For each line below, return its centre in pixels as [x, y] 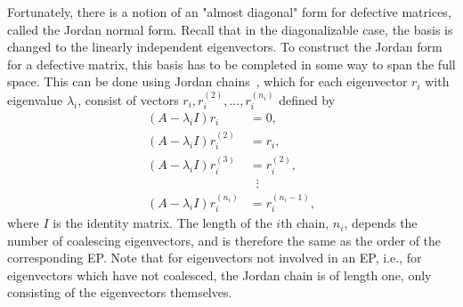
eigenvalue [35, 99]
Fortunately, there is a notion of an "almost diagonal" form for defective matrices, [229, 12]
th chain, [305, 223]
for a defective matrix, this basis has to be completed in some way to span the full [231, 64]
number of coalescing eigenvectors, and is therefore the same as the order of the [224, 240]
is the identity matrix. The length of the [162, 223]
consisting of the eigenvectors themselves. [120, 292]
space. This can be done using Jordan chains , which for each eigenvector [207, 81]
